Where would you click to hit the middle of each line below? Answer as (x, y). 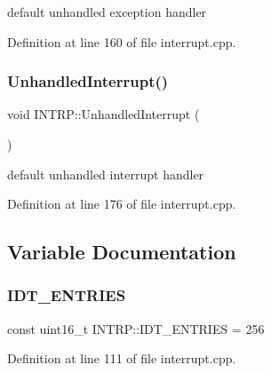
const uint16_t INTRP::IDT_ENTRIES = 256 (136, 328)
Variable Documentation (122, 252)
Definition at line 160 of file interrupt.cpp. (122, 41)
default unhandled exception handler (107, 12)
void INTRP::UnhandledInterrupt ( (104, 114)
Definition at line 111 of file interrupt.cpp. (122, 358)
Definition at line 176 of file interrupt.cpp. (122, 204)
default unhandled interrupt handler (106, 174)
